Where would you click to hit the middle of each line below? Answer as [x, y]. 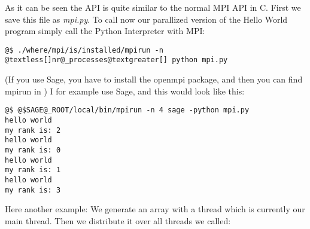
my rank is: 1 [33, 170]
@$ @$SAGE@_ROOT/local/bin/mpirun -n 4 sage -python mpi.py [127, 110]
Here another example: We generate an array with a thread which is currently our [155, 209]
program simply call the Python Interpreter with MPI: [105, 31]
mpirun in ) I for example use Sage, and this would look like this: [125, 91]
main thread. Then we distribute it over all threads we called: [118, 220]
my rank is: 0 [33, 150]
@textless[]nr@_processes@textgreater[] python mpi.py [116, 60]
